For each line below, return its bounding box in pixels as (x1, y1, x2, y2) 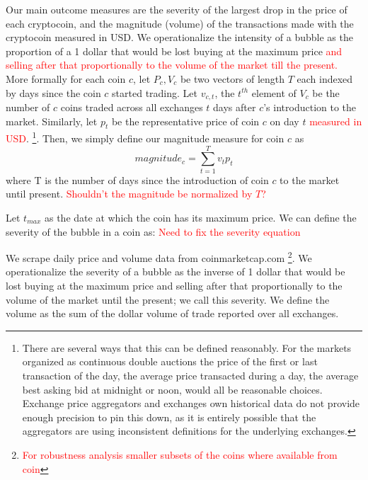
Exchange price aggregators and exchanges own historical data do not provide (22, 396, 360, 411)
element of (251, 85, 297, 100)
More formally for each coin (6, 71, 126, 86)
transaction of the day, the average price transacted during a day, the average (22, 367, 359, 382)
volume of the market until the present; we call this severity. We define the (6, 292, 330, 307)
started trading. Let (112, 85, 198, 100)
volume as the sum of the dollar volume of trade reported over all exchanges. (6, 306, 339, 321)
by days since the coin (6, 85, 101, 100)
